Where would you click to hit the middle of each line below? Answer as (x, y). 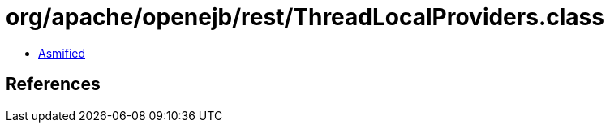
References (53, 84)
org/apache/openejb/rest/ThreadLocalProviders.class (305, 17)
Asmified (62, 53)
